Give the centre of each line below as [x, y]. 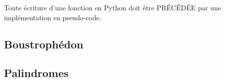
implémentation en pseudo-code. [53, 17]
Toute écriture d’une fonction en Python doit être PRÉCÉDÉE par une [112, 7]
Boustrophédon [44, 44]
